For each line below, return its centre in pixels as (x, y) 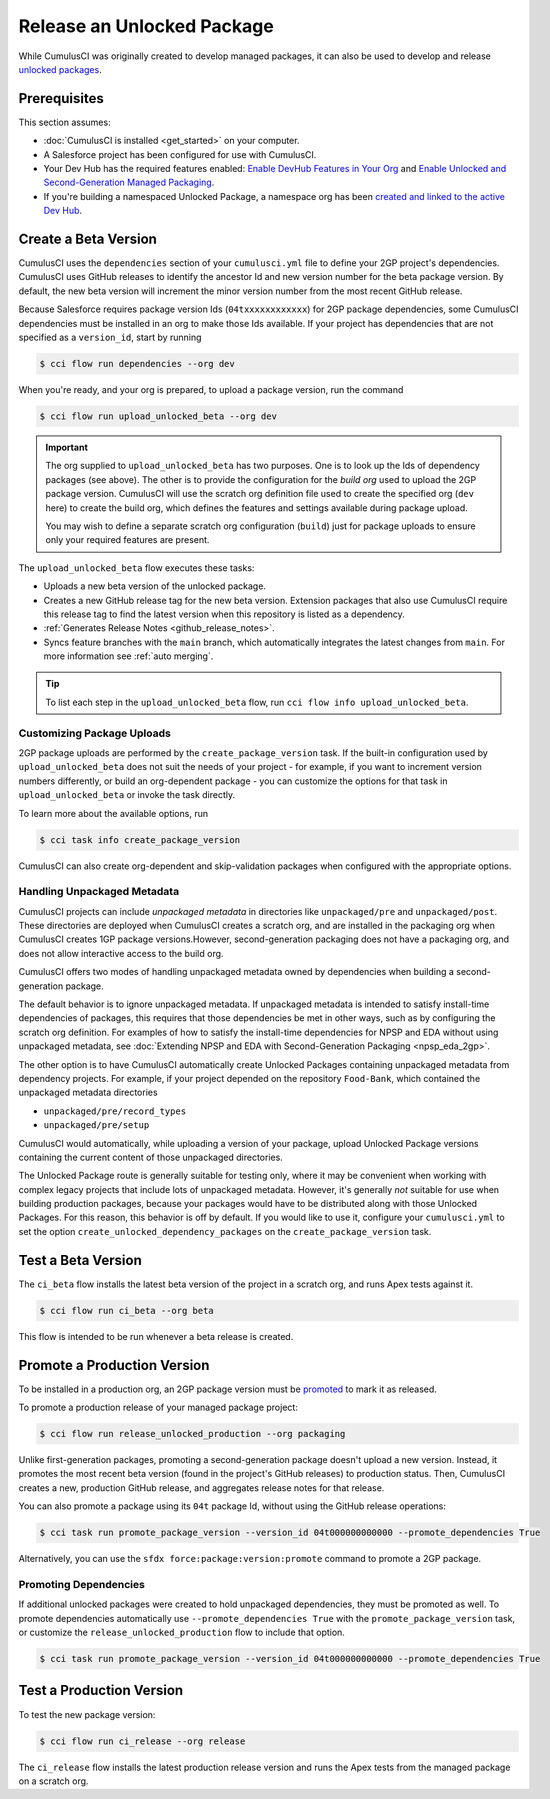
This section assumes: (64, 122)
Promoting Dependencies (81, 1584)
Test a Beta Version (80, 1260)
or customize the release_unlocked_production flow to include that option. (181, 1632)
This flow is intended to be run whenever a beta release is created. (156, 1336)
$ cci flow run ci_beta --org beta (126, 1310)
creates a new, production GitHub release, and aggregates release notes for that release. (201, 1487)
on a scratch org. (53, 1781)
